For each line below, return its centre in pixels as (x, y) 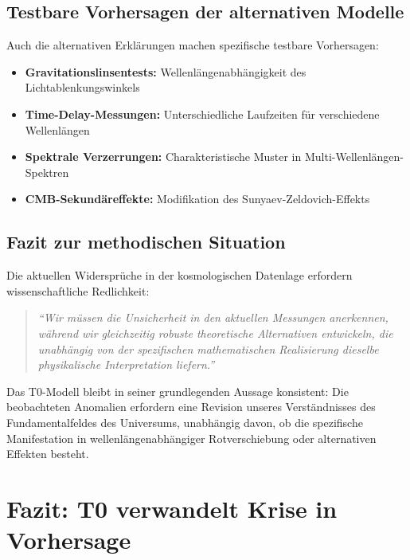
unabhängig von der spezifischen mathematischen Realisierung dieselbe (208, 349)
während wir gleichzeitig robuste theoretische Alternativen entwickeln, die (215, 333)
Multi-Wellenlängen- (354, 157)
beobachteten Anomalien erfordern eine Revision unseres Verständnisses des (191, 407)
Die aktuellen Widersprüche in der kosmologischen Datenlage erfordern (180, 275)
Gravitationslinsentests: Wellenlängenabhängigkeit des (166, 71)
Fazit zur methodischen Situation (146, 242)
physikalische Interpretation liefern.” (126, 364)
